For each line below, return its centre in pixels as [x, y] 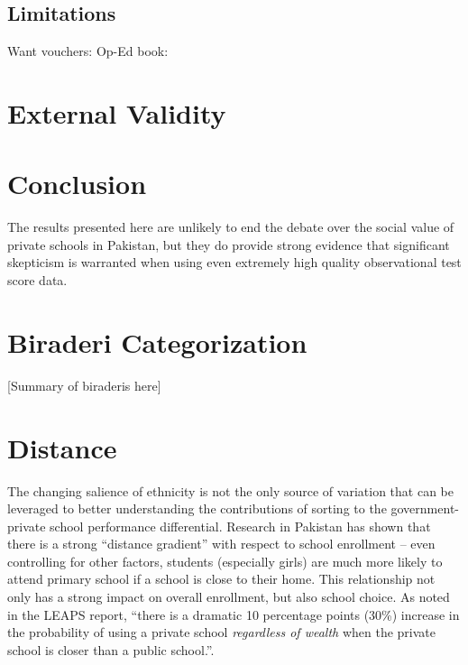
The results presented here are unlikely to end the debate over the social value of [231, 227]
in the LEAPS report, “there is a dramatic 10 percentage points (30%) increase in [234, 614]
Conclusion [77, 184]
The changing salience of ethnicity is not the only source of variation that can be [230, 490]
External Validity [117, 112]
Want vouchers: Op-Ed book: [88, 51]
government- [425, 508]
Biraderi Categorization [157, 342]
